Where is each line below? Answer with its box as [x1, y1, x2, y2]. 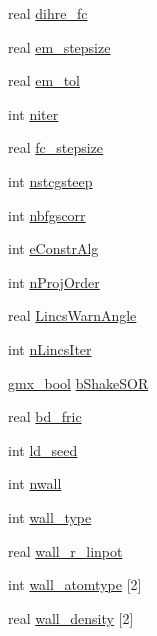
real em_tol [8, 70, 80, 91]
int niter [8, 103, 59, 124]
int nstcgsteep [8, 170, 93, 191]
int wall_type [8, 506, 92, 527]
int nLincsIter [8, 338, 92, 359]
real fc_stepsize [8, 137, 104, 158]
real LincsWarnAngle [8, 305, 137, 326]
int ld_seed [8, 439, 78, 460]
